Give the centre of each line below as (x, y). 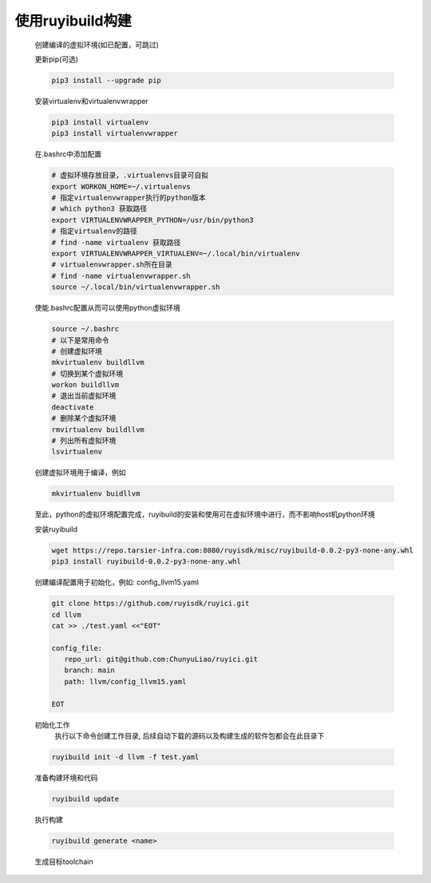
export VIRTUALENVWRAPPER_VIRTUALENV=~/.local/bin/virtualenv (176, 253)
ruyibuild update (85, 799)
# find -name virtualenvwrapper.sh (121, 276)
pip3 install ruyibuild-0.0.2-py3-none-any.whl (146, 562)
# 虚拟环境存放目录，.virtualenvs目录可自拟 (130, 175)
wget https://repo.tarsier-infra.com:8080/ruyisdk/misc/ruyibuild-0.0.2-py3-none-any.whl (233, 550)
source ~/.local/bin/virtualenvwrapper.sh (136, 287)
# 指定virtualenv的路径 (94, 231)
